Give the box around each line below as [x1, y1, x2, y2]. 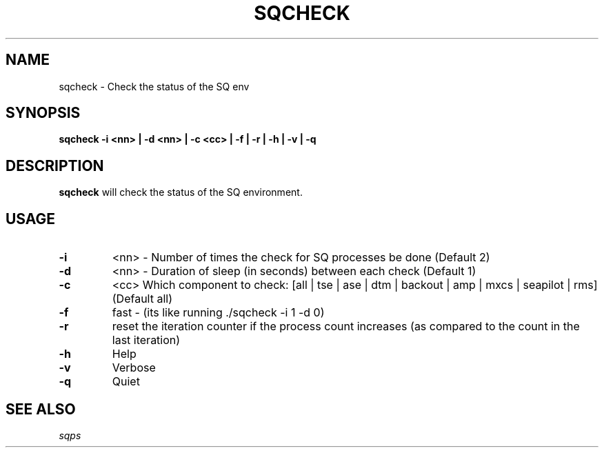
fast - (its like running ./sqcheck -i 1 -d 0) [112, 305, 325, 320]
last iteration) [112, 333, 181, 348]
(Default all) [112, 292, 173, 306]
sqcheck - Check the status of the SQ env [59, 80, 250, 92]
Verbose [112, 361, 156, 375]
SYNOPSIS [6, 104, 81, 122]
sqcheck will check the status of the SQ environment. [59, 186, 303, 199]
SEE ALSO [6, 400, 76, 418]
